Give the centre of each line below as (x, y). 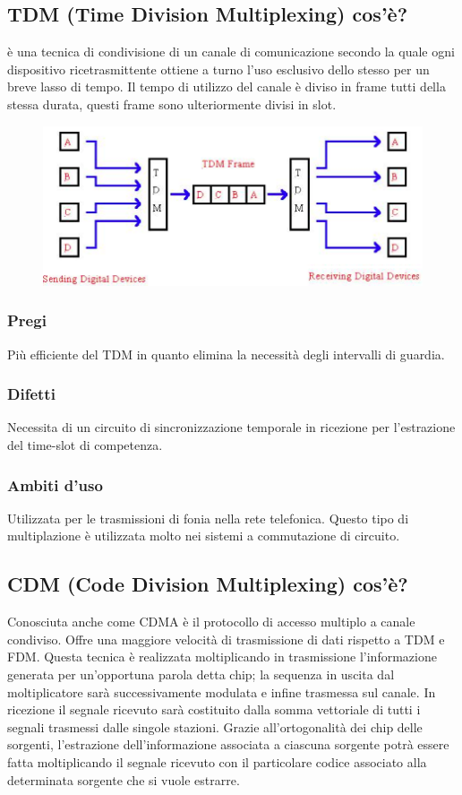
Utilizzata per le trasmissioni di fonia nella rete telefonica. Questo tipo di (208, 518)
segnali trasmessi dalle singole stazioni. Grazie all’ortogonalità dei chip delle (215, 726)
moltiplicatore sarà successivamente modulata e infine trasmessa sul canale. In (222, 691)
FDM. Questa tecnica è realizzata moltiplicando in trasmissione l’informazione (222, 657)
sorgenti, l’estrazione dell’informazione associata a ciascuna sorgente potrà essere (228, 744)
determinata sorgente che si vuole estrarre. (124, 779)
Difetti (31, 394)
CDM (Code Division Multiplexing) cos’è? (208, 584)
